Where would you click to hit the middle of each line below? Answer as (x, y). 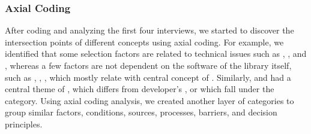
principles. (24, 124)
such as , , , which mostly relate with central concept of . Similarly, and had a (148, 77)
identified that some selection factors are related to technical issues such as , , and (156, 54)
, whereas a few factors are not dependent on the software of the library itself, (148, 65)
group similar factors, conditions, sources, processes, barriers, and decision (141, 112)
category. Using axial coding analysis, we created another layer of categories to (149, 100)
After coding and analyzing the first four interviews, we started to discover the (149, 30)
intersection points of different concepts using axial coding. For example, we (144, 42)
